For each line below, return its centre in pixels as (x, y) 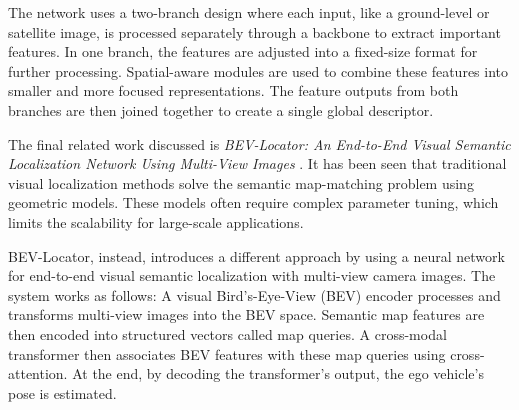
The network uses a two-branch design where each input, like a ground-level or (249, 12)
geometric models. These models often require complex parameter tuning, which (253, 202)
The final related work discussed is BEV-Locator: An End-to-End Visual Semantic (259, 143)
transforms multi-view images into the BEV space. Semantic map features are (246, 314)
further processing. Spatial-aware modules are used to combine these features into (258, 70)
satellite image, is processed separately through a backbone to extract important (254, 31)
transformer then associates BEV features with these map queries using (227, 353)
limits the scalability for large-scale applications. (156, 221)
